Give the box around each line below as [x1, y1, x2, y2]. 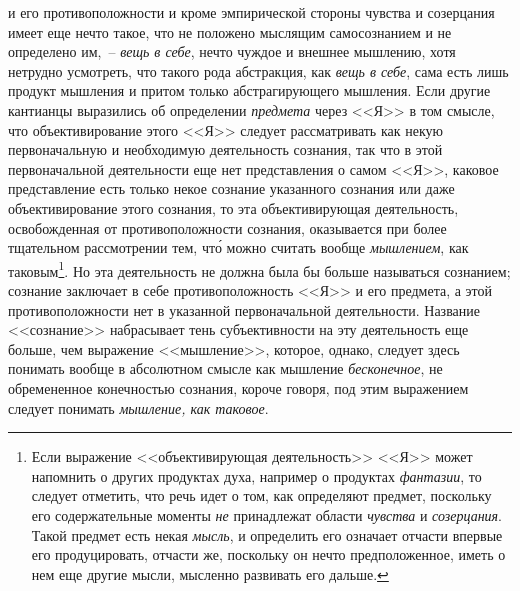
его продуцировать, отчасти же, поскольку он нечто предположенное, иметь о [31, 544, 506, 565]
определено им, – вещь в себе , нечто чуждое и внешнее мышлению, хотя [8, 41, 456, 62]
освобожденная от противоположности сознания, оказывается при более [8, 217, 447, 238]
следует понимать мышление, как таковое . [8, 397, 269, 418]
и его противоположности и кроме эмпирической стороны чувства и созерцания [8, 2, 495, 22]
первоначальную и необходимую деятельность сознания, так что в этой [8, 139, 443, 160]
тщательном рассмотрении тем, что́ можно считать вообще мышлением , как [8, 237, 469, 258]
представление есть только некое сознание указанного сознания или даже [8, 178, 455, 199]
